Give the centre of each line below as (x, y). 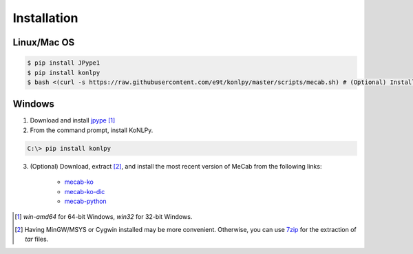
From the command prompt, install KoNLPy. (92, 130)
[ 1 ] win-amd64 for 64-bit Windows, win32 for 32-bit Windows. (104, 217)
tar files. (37, 239)
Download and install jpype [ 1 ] (73, 120)
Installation (45, 18)
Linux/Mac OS (44, 42)
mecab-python (85, 201)
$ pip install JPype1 (64, 63)
